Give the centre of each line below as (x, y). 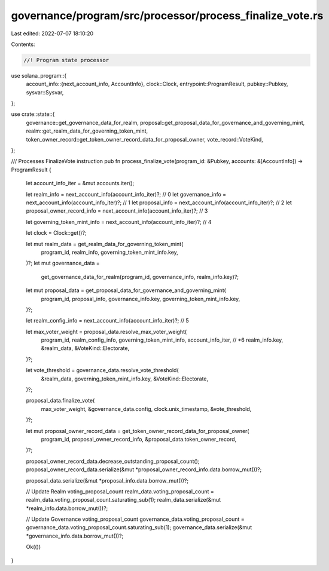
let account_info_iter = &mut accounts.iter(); (80, 183)
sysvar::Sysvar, (45, 92)
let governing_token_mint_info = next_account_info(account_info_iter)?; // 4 (119, 222)
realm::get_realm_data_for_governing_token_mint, (87, 131)
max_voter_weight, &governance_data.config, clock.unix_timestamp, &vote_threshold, (146, 409)
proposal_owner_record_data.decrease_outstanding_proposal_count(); (113, 461)
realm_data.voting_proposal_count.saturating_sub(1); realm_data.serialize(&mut (124, 500)
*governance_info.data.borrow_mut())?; (75, 536)
